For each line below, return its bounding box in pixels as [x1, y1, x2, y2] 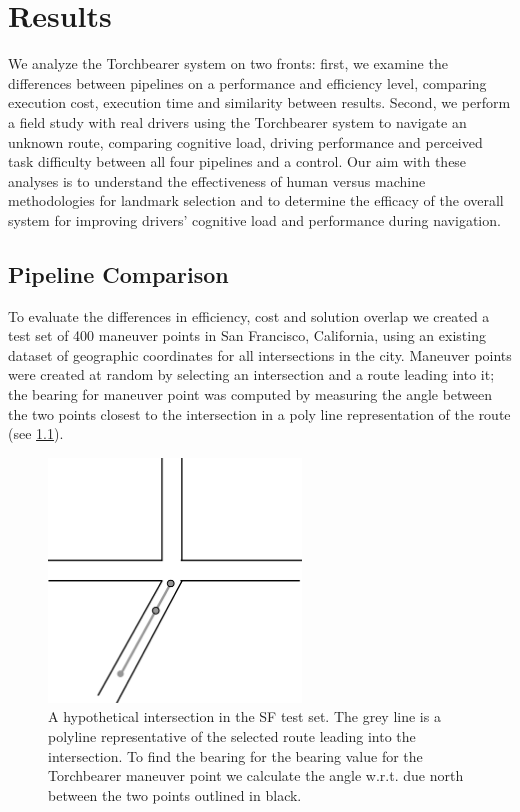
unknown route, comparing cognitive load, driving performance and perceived [8, 131, 483, 152]
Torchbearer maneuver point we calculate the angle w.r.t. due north [48, 765, 464, 786]
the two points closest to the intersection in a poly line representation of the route [8, 403, 511, 424]
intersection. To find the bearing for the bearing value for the [48, 745, 423, 766]
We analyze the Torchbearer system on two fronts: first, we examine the [8, 53, 448, 74]
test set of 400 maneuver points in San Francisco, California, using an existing [8, 325, 486, 346]
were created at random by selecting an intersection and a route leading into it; [8, 364, 495, 385]
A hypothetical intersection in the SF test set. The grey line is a [48, 706, 441, 727]
